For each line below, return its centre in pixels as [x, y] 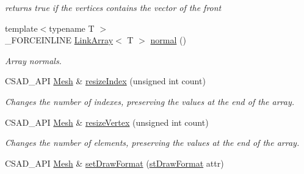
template [21, 28]
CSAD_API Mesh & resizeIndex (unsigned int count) [105, 81]
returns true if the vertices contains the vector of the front [113, 7]
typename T [72, 28]
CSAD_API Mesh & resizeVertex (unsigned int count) [107, 122]
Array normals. [33, 60]
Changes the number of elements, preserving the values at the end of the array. [152, 143]
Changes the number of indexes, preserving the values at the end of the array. [150, 101]
